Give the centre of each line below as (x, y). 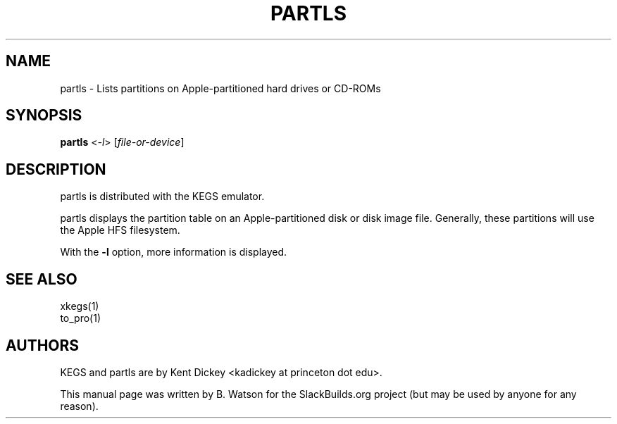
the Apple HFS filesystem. (120, 230)
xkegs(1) (80, 306)
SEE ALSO (42, 279)
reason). (79, 406)
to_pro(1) (80, 318)
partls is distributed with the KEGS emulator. (162, 197)
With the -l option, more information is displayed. (174, 252)
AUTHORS (43, 345)
